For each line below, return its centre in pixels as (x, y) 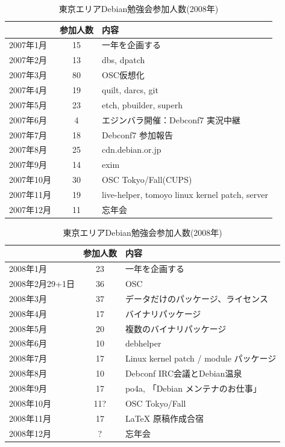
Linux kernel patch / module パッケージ (201, 358)
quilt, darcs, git (130, 89)
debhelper (143, 343)
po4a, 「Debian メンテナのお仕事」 (193, 388)
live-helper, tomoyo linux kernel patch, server (185, 194)
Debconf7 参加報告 (138, 134)
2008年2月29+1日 (42, 284)
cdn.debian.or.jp (132, 150)
